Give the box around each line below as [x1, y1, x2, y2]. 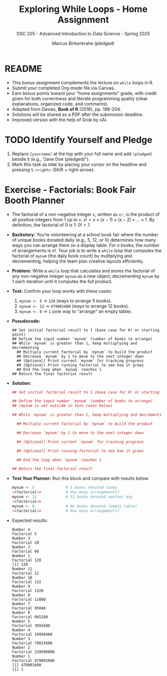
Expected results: [11, 517, 48, 523]
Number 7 [11, 601, 30, 606]
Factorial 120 [11, 558, 41, 563]
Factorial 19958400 [11, 632, 53, 637]
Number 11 [11, 566, 33, 571]
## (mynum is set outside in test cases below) [11, 403, 113, 408]
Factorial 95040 [11, 606, 46, 611]
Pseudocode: [11, 318, 40, 324]
